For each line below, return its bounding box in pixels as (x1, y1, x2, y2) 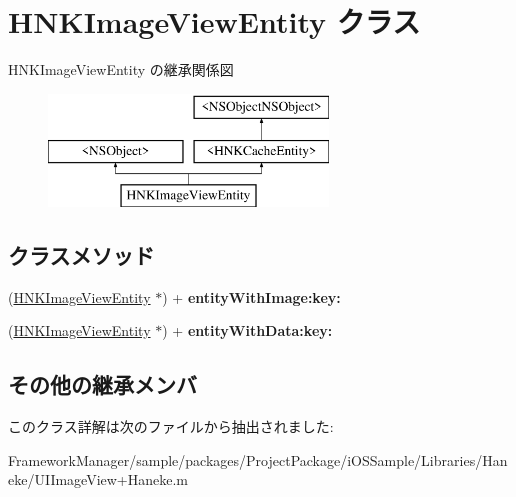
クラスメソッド (8, 240, 155, 271)
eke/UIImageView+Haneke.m (8, 469, 189, 490)
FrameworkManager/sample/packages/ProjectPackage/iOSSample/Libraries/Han (8, 449, 508, 470)
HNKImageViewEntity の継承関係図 (8, 59, 234, 80)
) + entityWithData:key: (162, 320, 333, 341)
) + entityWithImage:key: (162, 286, 341, 307)
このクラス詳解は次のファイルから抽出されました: (8, 416, 334, 437)
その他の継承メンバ (8, 369, 197, 400)
